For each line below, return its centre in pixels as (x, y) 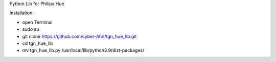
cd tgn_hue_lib (38, 43)
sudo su (31, 29)
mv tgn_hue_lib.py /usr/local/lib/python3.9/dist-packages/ (83, 50)
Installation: (22, 13)
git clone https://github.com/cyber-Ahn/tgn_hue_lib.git (79, 36)
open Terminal (38, 22)
